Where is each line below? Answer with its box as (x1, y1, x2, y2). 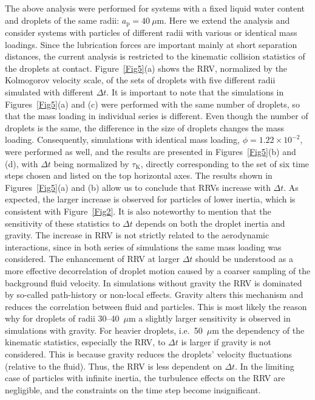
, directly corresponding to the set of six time (140, 157, 310, 170)
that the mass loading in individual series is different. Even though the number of (5, 109, 308, 122)
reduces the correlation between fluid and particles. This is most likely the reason (5, 300, 307, 312)
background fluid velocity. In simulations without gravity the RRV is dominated (5, 276, 302, 289)
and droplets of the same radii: (5, 13, 120, 26)
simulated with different (5, 86, 93, 98)
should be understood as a (195, 252, 293, 265)
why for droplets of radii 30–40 (5, 312, 120, 325)
